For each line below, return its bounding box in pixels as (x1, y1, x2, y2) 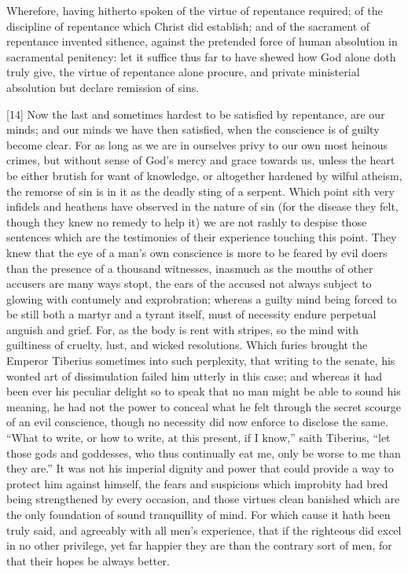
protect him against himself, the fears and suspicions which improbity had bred (6, 475, 388, 491)
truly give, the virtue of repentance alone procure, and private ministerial (6, 64, 360, 80)
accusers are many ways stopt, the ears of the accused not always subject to (6, 275, 372, 292)
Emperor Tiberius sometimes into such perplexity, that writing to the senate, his (6, 352, 395, 369)
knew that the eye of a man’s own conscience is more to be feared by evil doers (6, 244, 388, 260)
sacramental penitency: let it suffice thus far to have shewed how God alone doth (6, 48, 396, 64)
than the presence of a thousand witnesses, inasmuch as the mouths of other (6, 259, 373, 276)
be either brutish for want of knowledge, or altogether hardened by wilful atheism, (6, 167, 402, 183)
